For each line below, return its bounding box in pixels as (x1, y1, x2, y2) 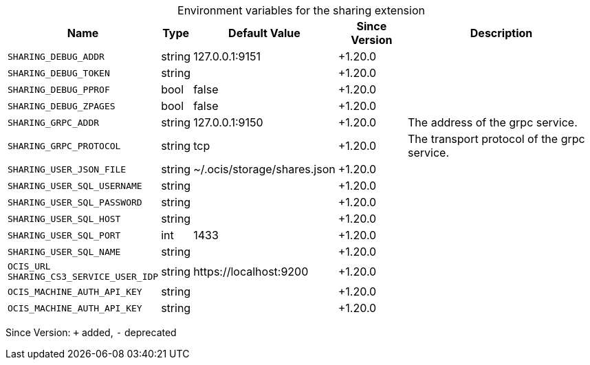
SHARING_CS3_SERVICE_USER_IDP (8, 272, 159, 282)
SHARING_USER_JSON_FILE (8, 164, 127, 175)
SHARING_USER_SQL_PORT (8, 230, 121, 241)
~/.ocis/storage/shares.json (193, 162, 336, 176)
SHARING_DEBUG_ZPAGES (8, 100, 116, 111)
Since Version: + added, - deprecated (6, 327, 177, 338)
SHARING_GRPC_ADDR (8, 117, 100, 128)
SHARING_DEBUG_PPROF (8, 84, 110, 95)
